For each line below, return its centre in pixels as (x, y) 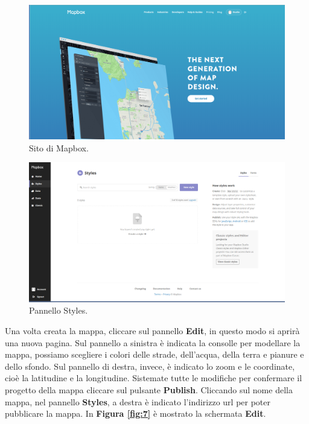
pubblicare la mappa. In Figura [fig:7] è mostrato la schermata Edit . (135, 413)
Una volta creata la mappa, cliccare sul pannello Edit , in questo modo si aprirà (152, 331)
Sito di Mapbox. (59, 147)
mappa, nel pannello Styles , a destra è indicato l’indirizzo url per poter (138, 401)
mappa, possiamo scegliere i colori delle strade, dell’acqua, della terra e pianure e (154, 354)
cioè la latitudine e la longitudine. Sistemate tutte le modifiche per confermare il (154, 378)
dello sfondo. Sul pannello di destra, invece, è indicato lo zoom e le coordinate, (150, 366)
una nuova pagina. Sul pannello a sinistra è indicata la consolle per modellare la (153, 342)
